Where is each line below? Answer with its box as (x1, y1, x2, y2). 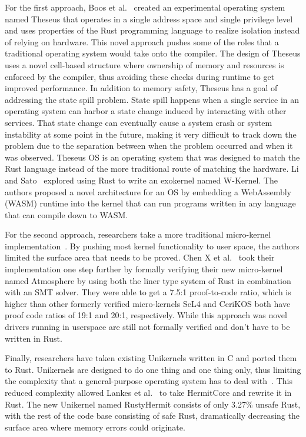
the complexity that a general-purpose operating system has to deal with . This (5, 375, 292, 387)
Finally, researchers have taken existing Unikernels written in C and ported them (5, 352, 297, 364)
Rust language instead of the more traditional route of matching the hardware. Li (5, 162, 299, 175)
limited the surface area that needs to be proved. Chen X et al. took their (5, 251, 275, 263)
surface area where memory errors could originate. (5, 421, 185, 433)
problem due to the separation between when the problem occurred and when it (5, 139, 293, 152)
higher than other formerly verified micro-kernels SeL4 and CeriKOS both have (5, 297, 291, 309)
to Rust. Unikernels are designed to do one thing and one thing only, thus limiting (5, 363, 301, 375)
